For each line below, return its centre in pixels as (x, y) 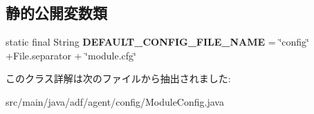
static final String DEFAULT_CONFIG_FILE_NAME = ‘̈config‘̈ (157, 42)
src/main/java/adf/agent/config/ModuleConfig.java (115, 101)
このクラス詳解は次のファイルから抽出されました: (118, 78)
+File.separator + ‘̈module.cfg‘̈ (71, 55)
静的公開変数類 (56, 13)
